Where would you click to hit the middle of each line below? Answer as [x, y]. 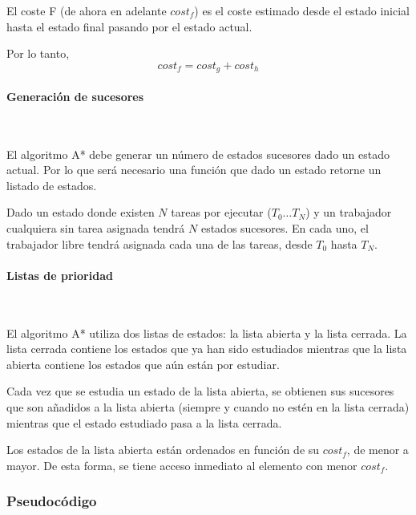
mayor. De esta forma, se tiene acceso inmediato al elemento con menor [182, 465]
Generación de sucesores [75, 96]
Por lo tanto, [38, 53]
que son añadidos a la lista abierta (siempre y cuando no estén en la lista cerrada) [208, 406]
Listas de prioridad [60, 275]
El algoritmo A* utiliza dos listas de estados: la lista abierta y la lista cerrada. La [207, 333]
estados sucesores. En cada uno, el [285, 228]
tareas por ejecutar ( [221, 212]
